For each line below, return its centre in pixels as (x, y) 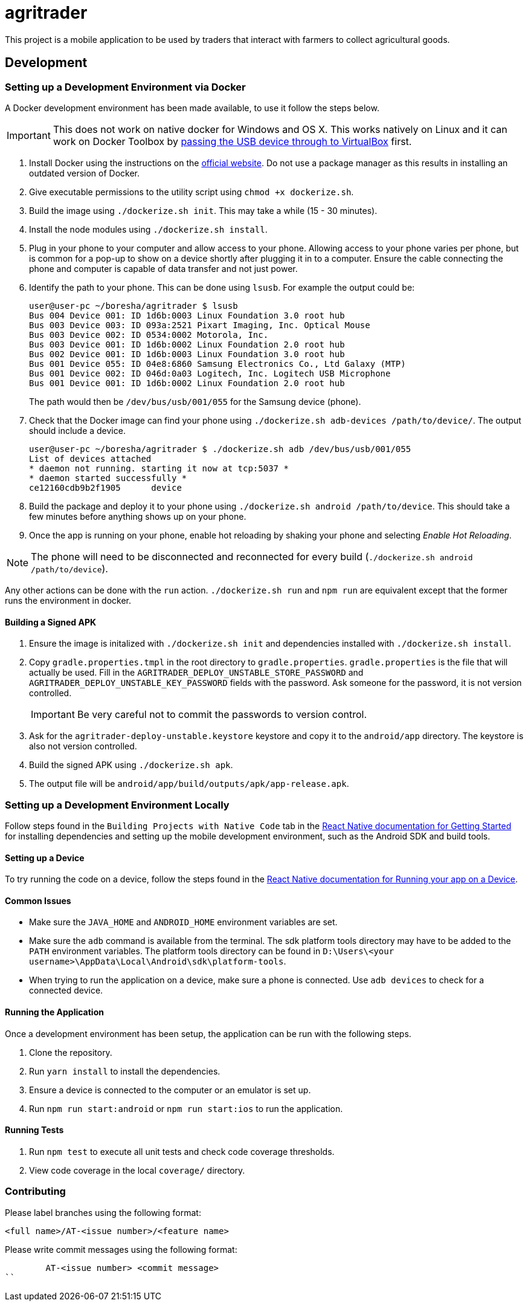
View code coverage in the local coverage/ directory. (137, 1170)
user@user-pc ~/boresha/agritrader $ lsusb (134, 305)
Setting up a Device (45, 858)
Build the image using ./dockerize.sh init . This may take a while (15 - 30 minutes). (203, 210)
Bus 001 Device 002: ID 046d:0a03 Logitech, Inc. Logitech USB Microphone (210, 373)
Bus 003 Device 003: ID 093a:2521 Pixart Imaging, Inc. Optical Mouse (200, 325)
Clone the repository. (71, 1052)
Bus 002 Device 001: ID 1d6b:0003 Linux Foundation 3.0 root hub (187, 354)
